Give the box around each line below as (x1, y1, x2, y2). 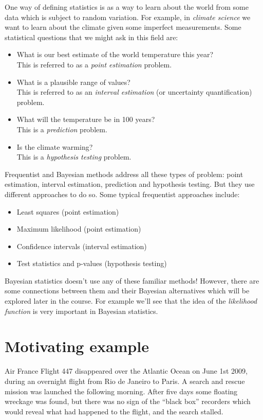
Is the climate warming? (16, 141, 93, 152)
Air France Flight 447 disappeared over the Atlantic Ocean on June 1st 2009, (5, 365, 248, 376)
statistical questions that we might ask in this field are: (5, 31, 178, 42)
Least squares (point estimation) (16, 206, 119, 217)
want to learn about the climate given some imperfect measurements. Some (5, 22, 241, 32)
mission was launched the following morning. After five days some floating (5, 386, 238, 396)
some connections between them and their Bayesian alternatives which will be (5, 285, 250, 296)
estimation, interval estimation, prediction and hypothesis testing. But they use (5, 179, 255, 189)
